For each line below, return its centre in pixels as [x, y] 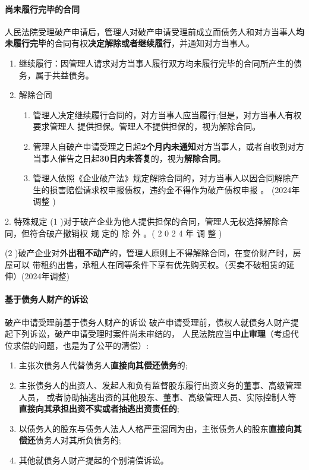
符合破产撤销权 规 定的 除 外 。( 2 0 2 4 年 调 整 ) [126, 233]
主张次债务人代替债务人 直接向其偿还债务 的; [103, 365]
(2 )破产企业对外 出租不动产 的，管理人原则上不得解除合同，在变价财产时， [149, 253]
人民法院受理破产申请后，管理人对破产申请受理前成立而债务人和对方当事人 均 [154, 31]
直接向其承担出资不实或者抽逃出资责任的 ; [99, 409]
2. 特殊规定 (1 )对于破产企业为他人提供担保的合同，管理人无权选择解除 [142, 221]
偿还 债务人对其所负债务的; [70, 440]
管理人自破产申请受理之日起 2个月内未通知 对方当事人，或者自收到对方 [168, 146]
